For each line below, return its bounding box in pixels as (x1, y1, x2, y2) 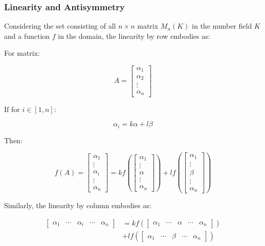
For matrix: (4, 48, 40, 58)
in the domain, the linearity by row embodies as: (58, 30, 210, 41)
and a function (4, 30, 50, 41)
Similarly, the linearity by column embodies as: (4, 200, 151, 211)
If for (4, 103, 20, 114)
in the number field (192, 20, 252, 31)
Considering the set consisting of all (4, 20, 116, 31)
